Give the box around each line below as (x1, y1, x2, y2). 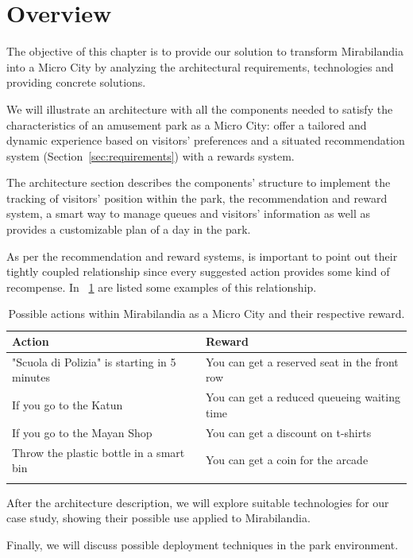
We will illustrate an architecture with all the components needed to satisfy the (6, 100, 393, 117)
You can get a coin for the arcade (205, 451, 369, 468)
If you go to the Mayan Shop (12, 424, 152, 440)
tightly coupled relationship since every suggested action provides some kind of (6, 263, 390, 280)
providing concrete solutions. (6, 74, 146, 91)
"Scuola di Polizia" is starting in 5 (12, 353, 176, 370)
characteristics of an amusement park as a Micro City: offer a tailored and (6, 116, 367, 133)
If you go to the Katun (12, 397, 123, 413)
